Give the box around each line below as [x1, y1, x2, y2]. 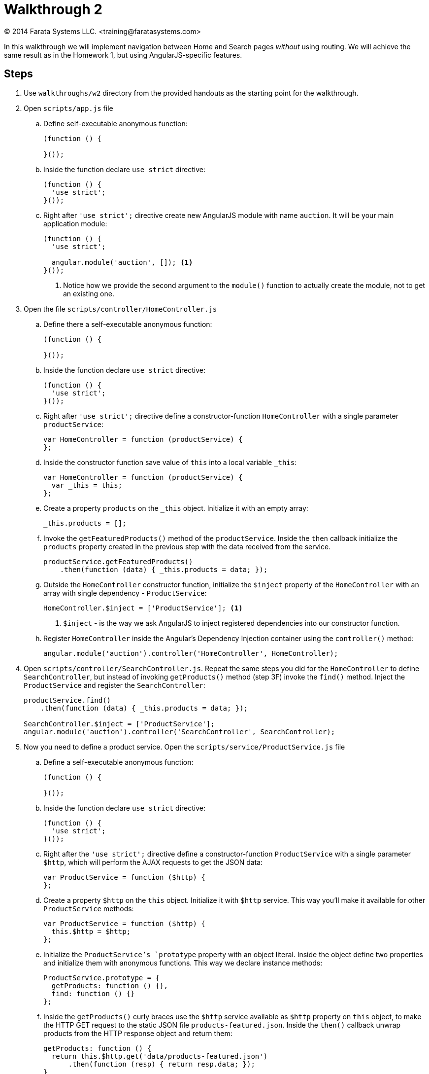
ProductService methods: [43, 904, 134, 913]
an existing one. [63, 289, 114, 298]
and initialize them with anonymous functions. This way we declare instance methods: [43, 958, 323, 967]
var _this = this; [51, 481, 123, 489]
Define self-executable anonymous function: [43, 119, 188, 128]
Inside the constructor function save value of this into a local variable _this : [43, 458, 297, 466]
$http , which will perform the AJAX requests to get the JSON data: [43, 858, 263, 866]
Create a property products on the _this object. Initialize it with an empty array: [43, 503, 308, 512]
